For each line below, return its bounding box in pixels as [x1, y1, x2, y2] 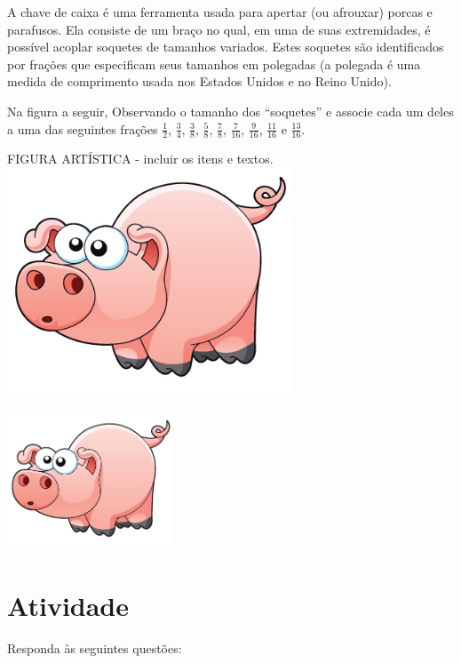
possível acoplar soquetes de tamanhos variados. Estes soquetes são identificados [7, 37, 444, 56]
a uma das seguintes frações [7, 119, 158, 138]
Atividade [7, 587, 130, 623]
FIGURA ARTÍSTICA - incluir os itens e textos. [7, 149, 274, 168]
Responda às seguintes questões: [7, 638, 182, 657]
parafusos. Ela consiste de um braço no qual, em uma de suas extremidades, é [7, 20, 431, 38]
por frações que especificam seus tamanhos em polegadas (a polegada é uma [7, 54, 421, 73]
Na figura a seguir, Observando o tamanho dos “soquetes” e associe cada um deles [7, 101, 454, 120]
